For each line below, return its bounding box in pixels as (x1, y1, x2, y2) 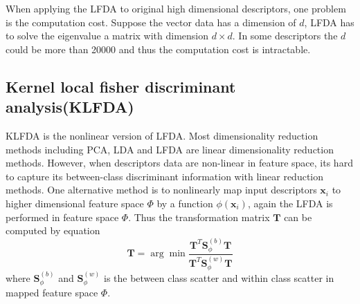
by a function (156, 196, 213, 210)
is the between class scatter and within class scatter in (103, 270, 334, 285)
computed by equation (6, 223, 100, 238)
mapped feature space (6, 285, 98, 300)
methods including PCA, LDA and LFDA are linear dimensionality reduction (6, 142, 334, 156)
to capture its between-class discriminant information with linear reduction (6, 169, 324, 183)
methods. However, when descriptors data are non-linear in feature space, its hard (6, 155, 353, 170)
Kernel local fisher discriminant (6, 75, 236, 97)
